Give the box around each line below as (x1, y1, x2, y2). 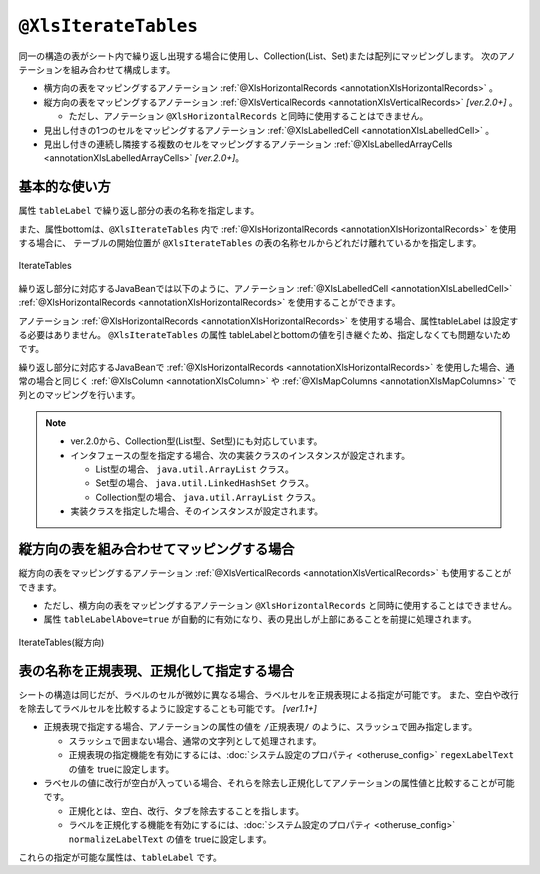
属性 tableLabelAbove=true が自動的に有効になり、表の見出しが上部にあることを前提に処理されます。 (43, 613, 477, 625)
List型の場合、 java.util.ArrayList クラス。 (95, 463, 295, 475)
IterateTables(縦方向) (18, 636, 105, 648)
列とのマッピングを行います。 (18, 389, 141, 401)
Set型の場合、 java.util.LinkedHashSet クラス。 (95, 477, 315, 489)
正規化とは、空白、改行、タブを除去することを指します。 (68, 805, 305, 817)
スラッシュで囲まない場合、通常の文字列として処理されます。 (68, 735, 322, 747)
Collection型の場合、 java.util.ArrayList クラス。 (95, 491, 321, 503)
